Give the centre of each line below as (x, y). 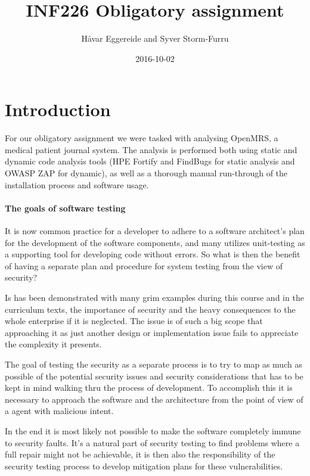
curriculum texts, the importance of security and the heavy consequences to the (150, 309)
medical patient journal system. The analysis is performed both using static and (151, 149)
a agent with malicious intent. (59, 411)
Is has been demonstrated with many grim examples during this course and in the (154, 297)
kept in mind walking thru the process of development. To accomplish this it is (149, 388)
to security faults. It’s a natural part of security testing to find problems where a (152, 442)
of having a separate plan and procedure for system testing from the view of (144, 265)
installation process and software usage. (77, 184)
